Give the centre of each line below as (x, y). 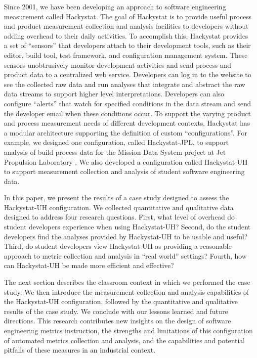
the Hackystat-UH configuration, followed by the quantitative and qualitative (121, 301)
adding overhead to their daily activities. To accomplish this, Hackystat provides (126, 35)
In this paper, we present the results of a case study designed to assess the (117, 198)
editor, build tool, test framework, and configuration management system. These (126, 55)
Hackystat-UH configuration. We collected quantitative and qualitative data (119, 207)
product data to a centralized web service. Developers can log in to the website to (128, 74)
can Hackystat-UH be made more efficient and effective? (89, 265)
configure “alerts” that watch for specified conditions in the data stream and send (128, 103)
